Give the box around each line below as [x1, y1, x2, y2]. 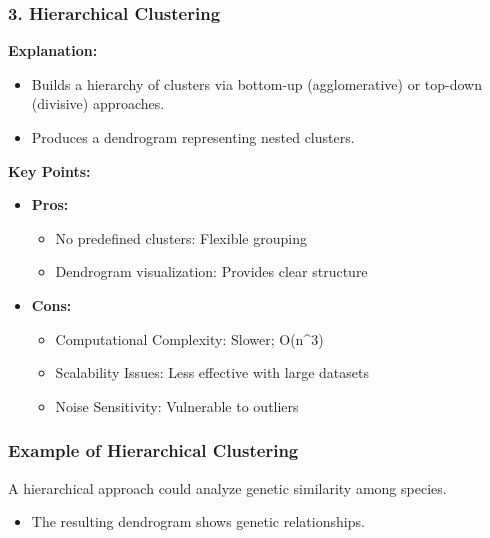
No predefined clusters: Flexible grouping [55, 227, 307, 248]
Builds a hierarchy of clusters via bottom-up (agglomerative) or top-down [31, 73, 482, 94]
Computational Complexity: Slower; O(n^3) [55, 328, 324, 349]
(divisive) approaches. [31, 93, 165, 114]
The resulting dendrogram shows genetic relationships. [31, 511, 365, 532]
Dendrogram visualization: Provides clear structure [55, 261, 368, 282]
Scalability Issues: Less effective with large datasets [55, 362, 369, 383]
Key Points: [8, 160, 91, 181]
